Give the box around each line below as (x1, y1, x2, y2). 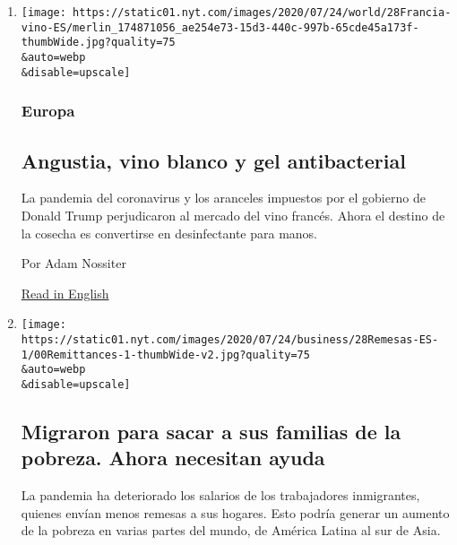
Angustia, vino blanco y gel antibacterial (21, 146, 406, 174)
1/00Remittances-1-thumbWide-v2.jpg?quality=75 (21, 348, 310, 361)
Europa (21, 99, 75, 122)
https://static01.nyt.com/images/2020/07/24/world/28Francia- (73, 6, 452, 19)
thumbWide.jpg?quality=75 (21, 36, 176, 49)
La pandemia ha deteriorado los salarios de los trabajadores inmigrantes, (21, 486, 420, 505)
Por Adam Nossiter (21, 254, 126, 272)
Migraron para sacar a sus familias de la (21, 417, 401, 445)
